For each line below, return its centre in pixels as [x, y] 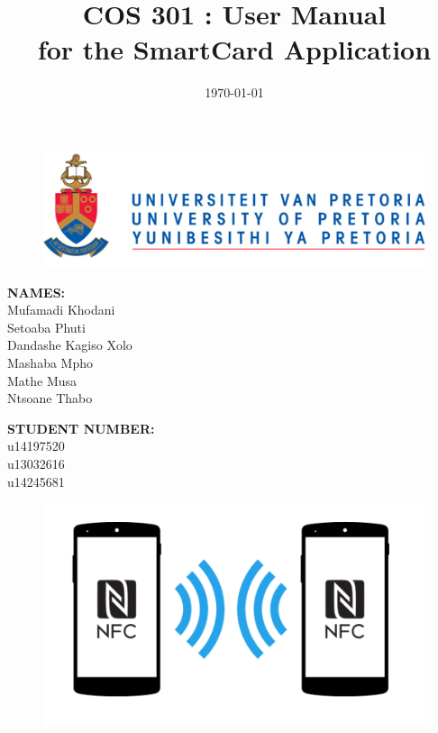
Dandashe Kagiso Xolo [70, 345]
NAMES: [36, 292]
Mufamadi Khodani [61, 310]
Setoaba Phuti [46, 327]
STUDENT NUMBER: [81, 428]
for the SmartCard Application [234, 49]
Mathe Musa [42, 380]
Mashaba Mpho [50, 363]
